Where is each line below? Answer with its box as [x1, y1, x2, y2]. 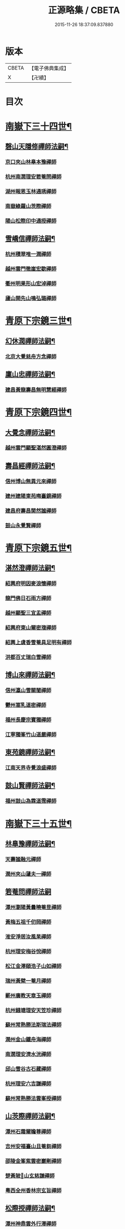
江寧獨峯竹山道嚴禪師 [5, 731, 56, 738]
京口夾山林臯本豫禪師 [5, 158, 56, 165]
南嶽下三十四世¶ [5, 121, 72, 132]
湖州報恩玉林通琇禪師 [5, 188, 56, 195]
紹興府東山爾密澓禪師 [5, 624, 56, 631]
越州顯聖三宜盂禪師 [5, 609, 51, 616]
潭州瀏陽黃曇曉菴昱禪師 [5, 904, 61, 911]
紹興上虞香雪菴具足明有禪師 [5, 639, 72, 646]
